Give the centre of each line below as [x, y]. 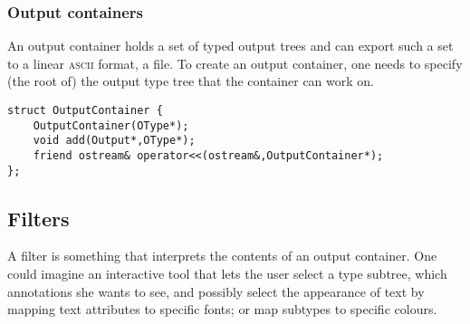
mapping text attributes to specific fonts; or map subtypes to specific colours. [222, 309]
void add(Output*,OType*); [114, 141]
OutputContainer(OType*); [111, 125]
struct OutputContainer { [85, 110]
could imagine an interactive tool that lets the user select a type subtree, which [227, 274]
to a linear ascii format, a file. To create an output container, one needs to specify [235, 63]
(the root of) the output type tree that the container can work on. [191, 81]
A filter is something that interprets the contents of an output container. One [222, 256]
